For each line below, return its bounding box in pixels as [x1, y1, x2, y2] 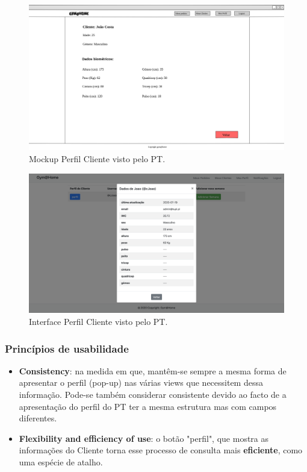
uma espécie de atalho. [19, 456, 103, 468]
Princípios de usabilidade [5, 341, 129, 356]
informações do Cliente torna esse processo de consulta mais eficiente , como [19, 444, 303, 456]
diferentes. [19, 412, 57, 424]
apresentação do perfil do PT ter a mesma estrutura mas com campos [19, 400, 277, 412]
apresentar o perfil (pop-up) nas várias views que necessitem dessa [19, 376, 263, 389]
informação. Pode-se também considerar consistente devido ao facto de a [19, 388, 287, 401]
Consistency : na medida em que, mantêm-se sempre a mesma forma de [19, 364, 287, 377]
